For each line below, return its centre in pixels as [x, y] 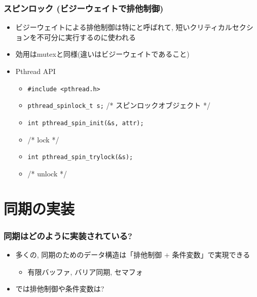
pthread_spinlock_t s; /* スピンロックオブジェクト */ [119, 105]
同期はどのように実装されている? [68, 235]
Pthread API [35, 71]
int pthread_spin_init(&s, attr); [86, 123]
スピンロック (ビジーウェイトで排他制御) [84, 8]
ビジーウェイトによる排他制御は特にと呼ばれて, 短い [103, 27]
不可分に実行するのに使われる [86, 37]
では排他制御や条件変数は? [60, 289]
